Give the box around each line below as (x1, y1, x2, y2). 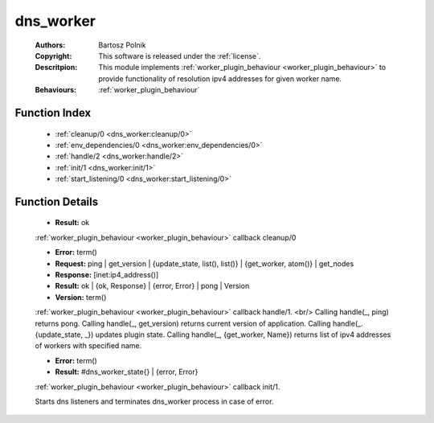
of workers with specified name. (35, 341, 142, 351)
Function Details (14, 195, 99, 208)
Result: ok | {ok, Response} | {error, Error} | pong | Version (55, 281, 250, 291)
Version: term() (55, 292, 107, 302)
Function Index (14, 105, 92, 120)
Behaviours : (35, 85, 76, 95)
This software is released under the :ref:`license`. (98, 51, 261, 60)
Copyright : (35, 51, 72, 60)
